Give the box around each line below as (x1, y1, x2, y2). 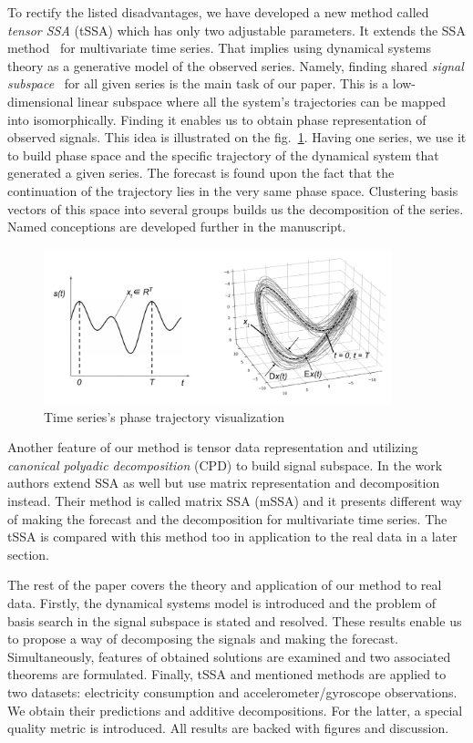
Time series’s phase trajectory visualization (44, 407, 285, 426)
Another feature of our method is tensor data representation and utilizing (7, 438, 418, 457)
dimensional (7, 91, 74, 110)
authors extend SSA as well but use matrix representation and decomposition (7, 473, 440, 492)
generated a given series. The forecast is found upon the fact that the (7, 163, 395, 182)
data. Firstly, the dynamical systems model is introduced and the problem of (7, 593, 437, 612)
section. (7, 544, 49, 563)
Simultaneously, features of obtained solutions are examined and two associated (7, 646, 451, 666)
